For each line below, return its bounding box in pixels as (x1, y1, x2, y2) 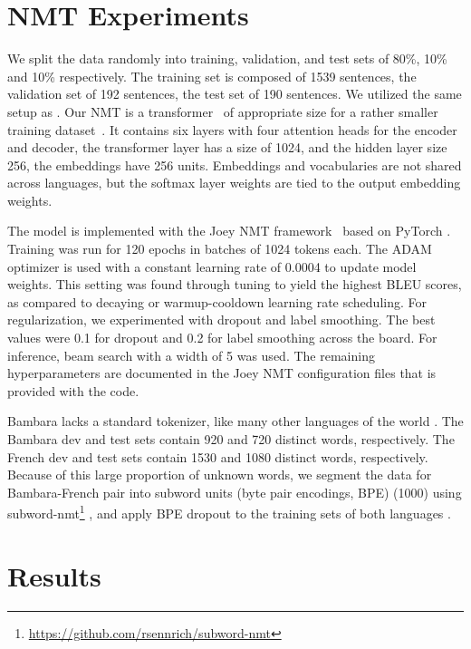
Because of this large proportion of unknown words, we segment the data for (7, 465, 432, 484)
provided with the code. (7, 381, 139, 400)
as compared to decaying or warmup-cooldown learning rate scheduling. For (7, 292, 427, 311)
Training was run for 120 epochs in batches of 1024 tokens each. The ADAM (7, 239, 432, 258)
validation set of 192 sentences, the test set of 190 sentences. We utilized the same (7, 84, 462, 103)
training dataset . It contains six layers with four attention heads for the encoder (7, 120, 457, 139)
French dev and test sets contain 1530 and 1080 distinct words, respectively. (7, 447, 428, 466)
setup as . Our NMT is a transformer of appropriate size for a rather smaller (7, 102, 438, 121)
